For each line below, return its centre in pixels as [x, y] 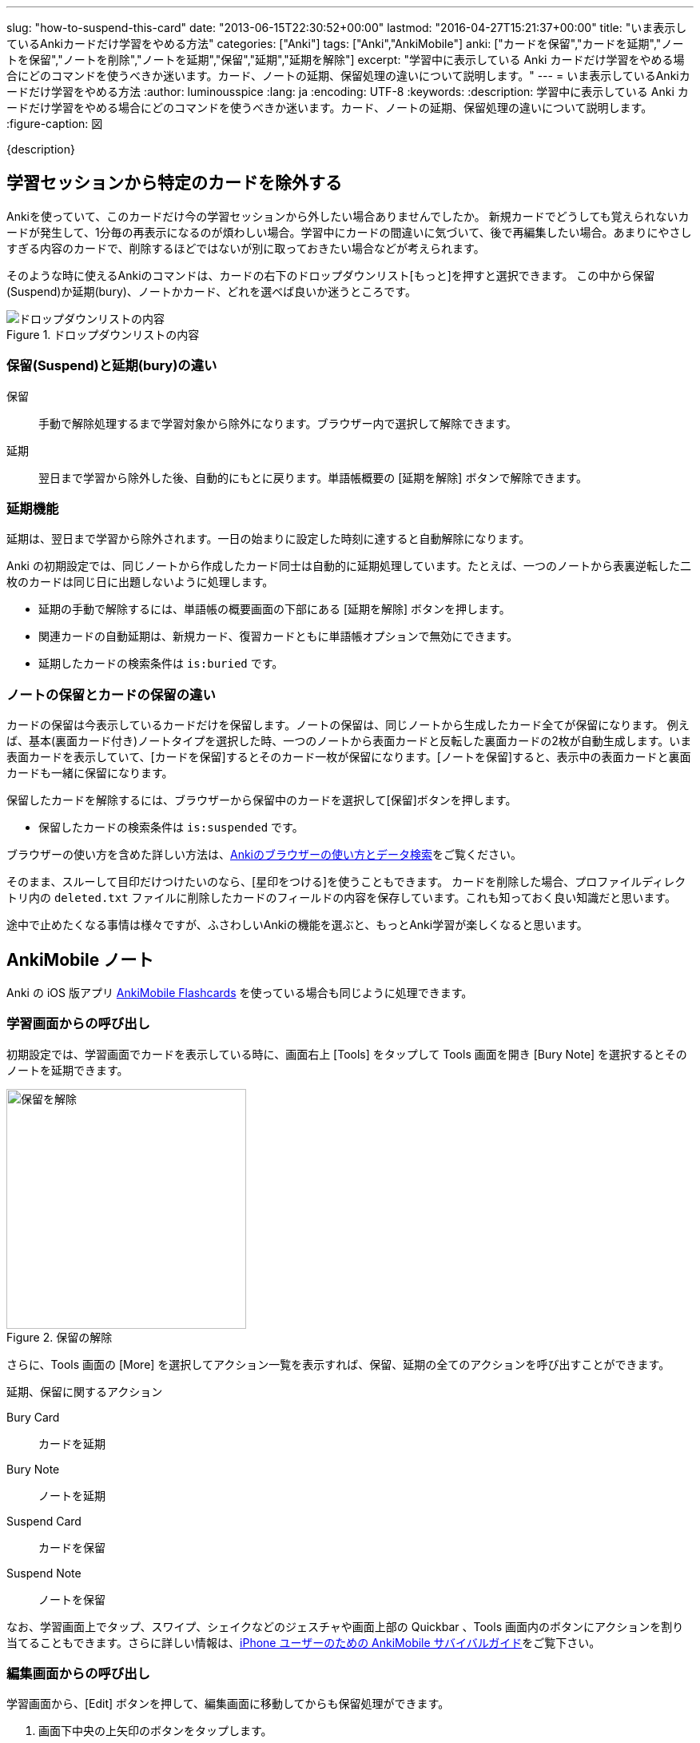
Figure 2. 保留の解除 [60, 1337]
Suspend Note [44, 1573]
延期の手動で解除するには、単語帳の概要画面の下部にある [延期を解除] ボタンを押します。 [274, 609]
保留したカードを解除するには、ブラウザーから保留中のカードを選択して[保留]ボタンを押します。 [262, 800]
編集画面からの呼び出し [78, 1674]
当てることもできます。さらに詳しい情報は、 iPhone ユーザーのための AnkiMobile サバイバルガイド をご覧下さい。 [304, 1642]
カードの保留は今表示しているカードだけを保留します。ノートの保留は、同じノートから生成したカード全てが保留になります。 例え [348, 725]
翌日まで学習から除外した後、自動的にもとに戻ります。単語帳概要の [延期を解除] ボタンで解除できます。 [313, 477]
